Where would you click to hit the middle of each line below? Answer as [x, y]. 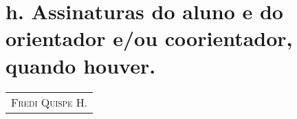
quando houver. [81, 65]
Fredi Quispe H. [49, 102]
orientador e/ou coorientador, [149, 38]
